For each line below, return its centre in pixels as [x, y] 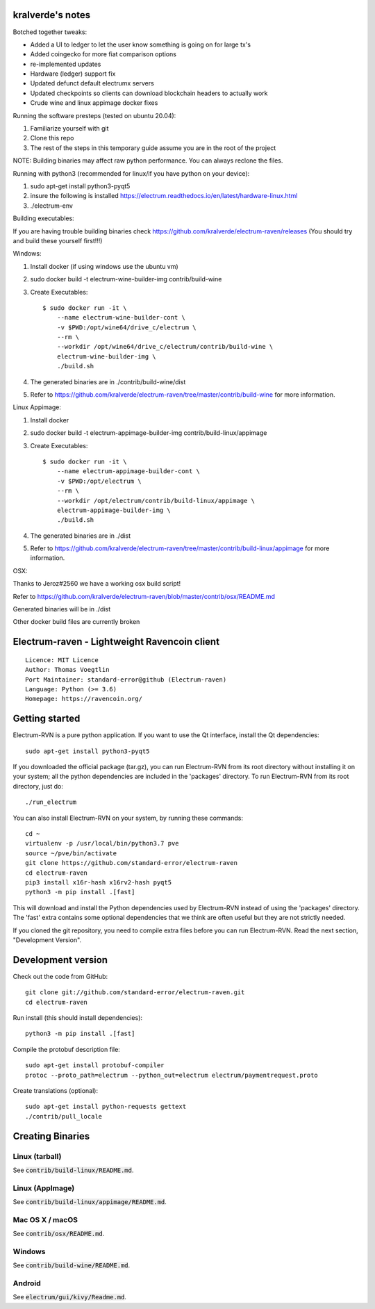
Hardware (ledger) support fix [73, 74]
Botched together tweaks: [50, 32]
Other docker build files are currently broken [76, 622]
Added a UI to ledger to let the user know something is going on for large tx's [141, 44]
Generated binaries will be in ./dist [62, 609]
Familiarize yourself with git [69, 129]
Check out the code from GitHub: [60, 976]
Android [27, 1283]
